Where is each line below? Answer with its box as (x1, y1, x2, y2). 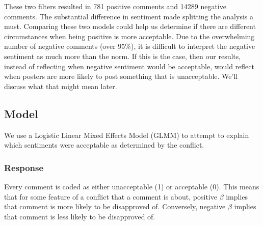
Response (4, 161, 44, 174)
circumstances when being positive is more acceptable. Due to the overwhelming (4, 31, 255, 41)
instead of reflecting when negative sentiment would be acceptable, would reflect (4, 61, 254, 71)
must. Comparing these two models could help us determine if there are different (4, 21, 256, 32)
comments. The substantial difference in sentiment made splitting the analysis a (4, 11, 253, 21)
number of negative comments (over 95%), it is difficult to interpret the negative (4, 41, 255, 51)
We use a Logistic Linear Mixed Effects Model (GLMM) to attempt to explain (4, 129, 249, 140)
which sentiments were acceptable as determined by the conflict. (4, 139, 204, 150)
